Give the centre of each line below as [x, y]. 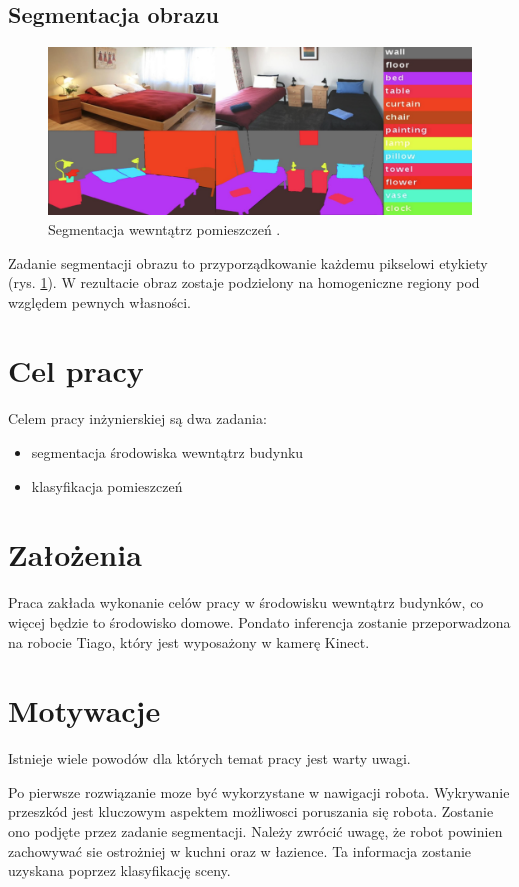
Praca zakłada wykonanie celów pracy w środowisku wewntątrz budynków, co [246, 602]
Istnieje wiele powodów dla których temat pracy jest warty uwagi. [209, 758]
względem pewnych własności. [99, 301]
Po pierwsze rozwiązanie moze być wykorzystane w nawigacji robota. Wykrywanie [259, 791]
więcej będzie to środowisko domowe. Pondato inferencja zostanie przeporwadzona [259, 621]
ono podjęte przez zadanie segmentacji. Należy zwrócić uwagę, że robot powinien [255, 831]
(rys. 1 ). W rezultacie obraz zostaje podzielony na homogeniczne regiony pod [244, 282]
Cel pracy [76, 370]
